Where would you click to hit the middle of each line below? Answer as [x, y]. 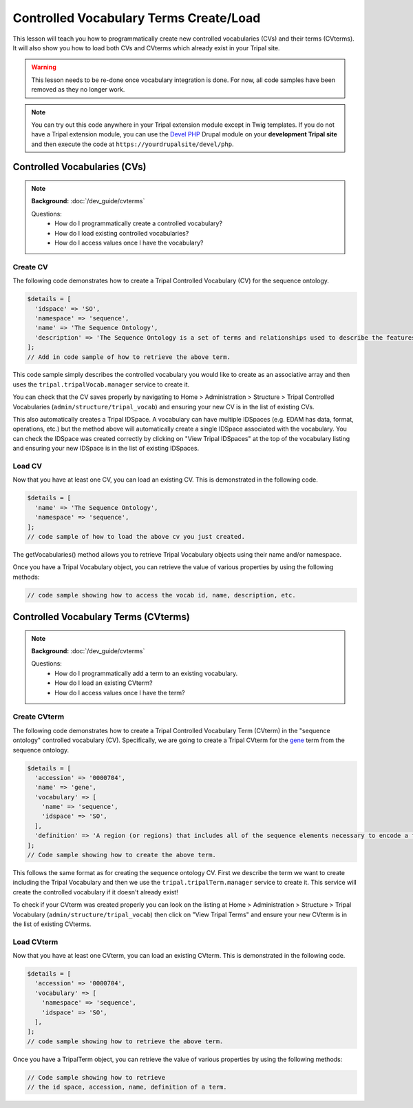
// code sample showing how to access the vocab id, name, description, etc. [161, 595]
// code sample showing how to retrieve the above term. [125, 1041]
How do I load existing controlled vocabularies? [122, 233]
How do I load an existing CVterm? [104, 683]
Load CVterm [35, 942]
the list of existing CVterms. [52, 924]
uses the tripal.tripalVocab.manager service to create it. [101, 384]
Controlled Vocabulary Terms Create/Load [137, 18]
